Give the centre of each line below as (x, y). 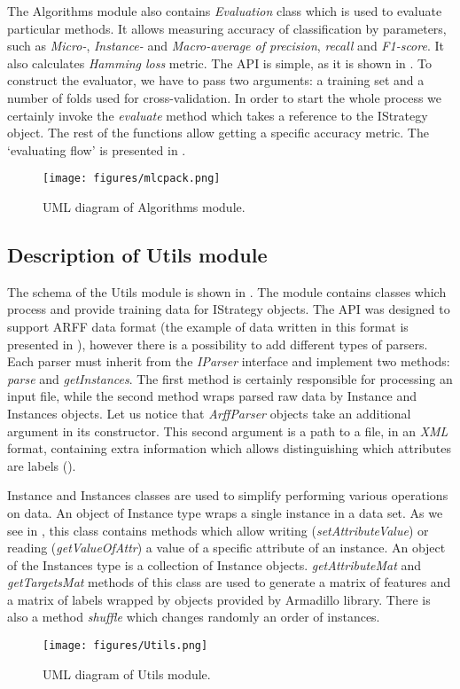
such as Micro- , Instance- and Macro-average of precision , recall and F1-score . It (226, 46)
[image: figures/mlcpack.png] (132, 179)
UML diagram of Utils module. (127, 673)
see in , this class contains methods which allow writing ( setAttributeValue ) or (218, 530)
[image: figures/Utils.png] (125, 646)
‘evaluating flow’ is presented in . (97, 149)
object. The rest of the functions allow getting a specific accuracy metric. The (218, 133)
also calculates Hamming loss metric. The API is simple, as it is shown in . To (219, 63)
